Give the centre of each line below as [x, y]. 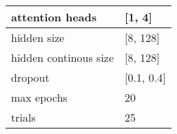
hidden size [38, 37]
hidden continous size [63, 57]
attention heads [54, 17]
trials [23, 117]
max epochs [39, 97]
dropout [30, 77]
